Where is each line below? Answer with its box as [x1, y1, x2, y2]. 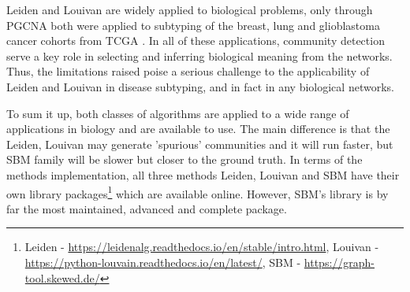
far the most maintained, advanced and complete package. [6, 200, 287, 216]
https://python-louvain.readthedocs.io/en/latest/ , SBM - [24, 253, 301, 270]
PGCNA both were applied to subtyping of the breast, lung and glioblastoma [6, 17, 380, 33]
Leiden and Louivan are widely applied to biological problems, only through [6, 2, 373, 17]
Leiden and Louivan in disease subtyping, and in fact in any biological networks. [6, 78, 394, 94]
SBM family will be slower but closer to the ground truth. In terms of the [6, 151, 363, 168]
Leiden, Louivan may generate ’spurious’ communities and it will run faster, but [6, 135, 393, 152]
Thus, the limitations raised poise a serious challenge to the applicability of [6, 63, 370, 79]
